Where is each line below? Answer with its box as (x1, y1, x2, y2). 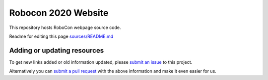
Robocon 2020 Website (9, 7, 109, 18)
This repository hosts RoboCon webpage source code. (9, 25, 121, 30)
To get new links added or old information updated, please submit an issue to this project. (9, 59, 193, 65)
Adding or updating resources (9, 46, 104, 54)
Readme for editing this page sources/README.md (9, 33, 114, 39)
